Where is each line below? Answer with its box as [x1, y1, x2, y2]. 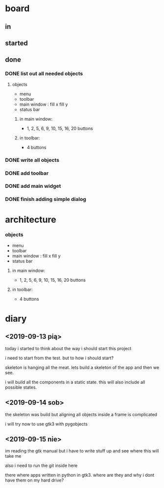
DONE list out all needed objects [5, 70, 83, 77]
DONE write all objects [5, 156, 60, 163]
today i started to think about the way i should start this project [5, 345, 132, 351]
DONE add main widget [5, 183, 61, 190]
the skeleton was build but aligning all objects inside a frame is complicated [5, 411, 158, 417]
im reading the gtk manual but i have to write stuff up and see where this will [5, 448, 159, 454]
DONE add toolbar [5, 170, 49, 177]
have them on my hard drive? [5, 477, 64, 483]
